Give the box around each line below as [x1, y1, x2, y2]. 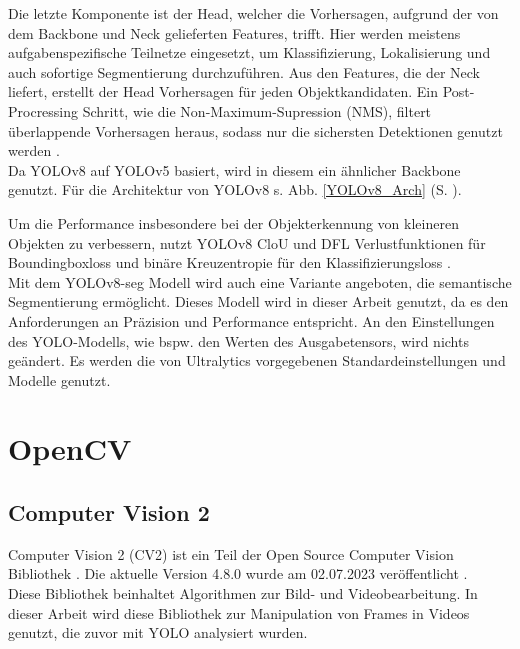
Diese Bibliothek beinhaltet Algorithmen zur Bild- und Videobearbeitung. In [8, 583, 478, 604]
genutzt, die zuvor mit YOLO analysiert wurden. [8, 622, 308, 643]
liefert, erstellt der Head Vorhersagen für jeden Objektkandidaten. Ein [8, 81, 438, 102]
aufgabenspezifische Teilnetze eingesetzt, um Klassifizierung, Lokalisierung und [8, 42, 491, 63]
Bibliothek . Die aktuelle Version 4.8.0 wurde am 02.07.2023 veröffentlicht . [8, 563, 468, 584]
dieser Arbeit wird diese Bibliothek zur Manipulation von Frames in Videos [8, 602, 470, 623]
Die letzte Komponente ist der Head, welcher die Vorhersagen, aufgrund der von [8, 3, 499, 23]
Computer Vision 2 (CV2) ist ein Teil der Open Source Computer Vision [8, 543, 454, 564]
